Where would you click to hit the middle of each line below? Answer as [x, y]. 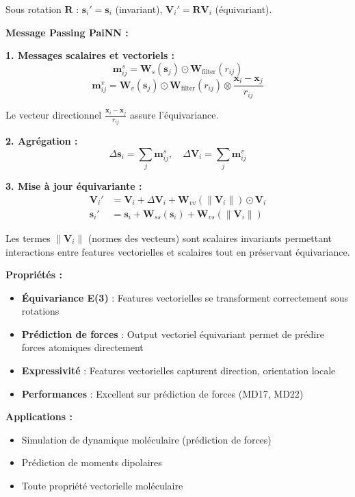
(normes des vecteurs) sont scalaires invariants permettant [210, 238]
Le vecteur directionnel [54, 114]
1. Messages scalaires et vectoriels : [90, 55]
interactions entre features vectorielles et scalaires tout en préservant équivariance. [178, 251]
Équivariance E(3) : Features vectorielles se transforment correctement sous [185, 297]
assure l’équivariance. [174, 114]
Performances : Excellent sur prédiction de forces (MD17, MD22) [162, 393]
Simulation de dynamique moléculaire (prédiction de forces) [146, 439]
